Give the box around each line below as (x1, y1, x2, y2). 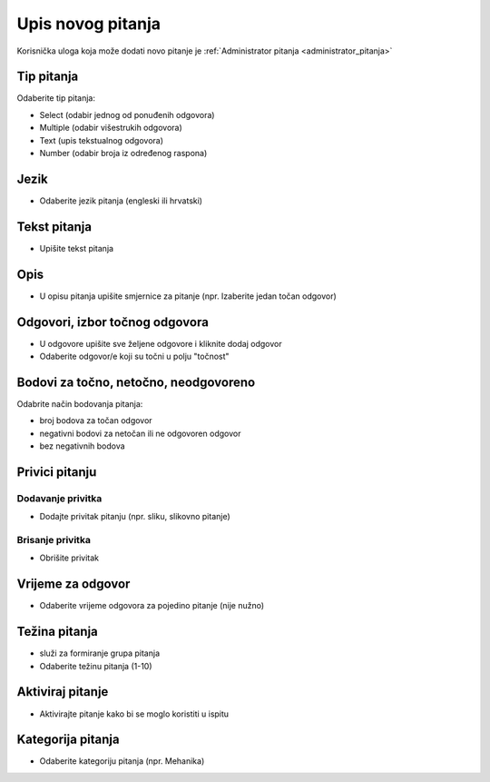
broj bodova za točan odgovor (39, 415, 153, 426)
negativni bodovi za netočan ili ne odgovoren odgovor (39, 428, 241, 439)
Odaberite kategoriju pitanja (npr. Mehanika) (39, 756, 205, 767)
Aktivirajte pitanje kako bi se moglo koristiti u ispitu (39, 708, 230, 719)
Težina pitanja (16, 624, 99, 639)
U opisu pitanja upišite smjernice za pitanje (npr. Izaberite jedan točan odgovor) (39, 291, 338, 302)
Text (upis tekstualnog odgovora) (39, 134, 163, 145)
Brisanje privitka (16, 534, 91, 547)
